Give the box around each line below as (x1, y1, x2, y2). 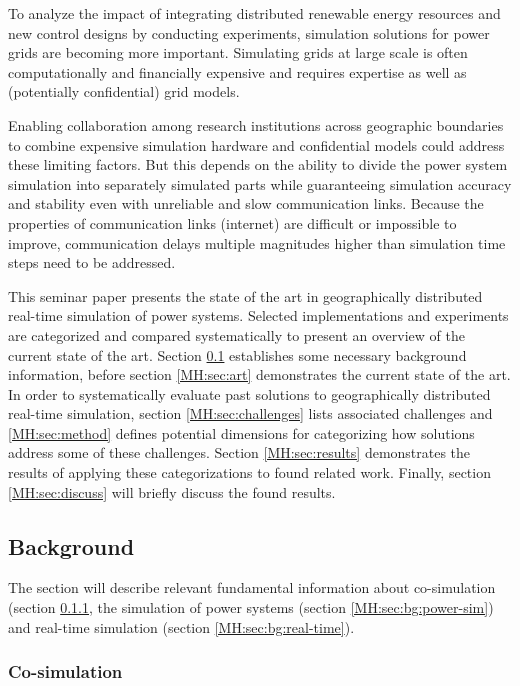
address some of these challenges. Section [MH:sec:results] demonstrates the (8, 442, 471, 463)
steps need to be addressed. (8, 252, 176, 273)
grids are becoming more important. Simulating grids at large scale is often (8, 42, 468, 63)
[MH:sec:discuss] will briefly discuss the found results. (8, 481, 336, 502)
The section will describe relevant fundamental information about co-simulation (8, 577, 496, 598)
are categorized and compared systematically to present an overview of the (8, 324, 465, 345)
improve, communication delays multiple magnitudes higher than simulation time (8, 232, 506, 253)
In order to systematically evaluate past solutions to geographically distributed (8, 383, 491, 404)
